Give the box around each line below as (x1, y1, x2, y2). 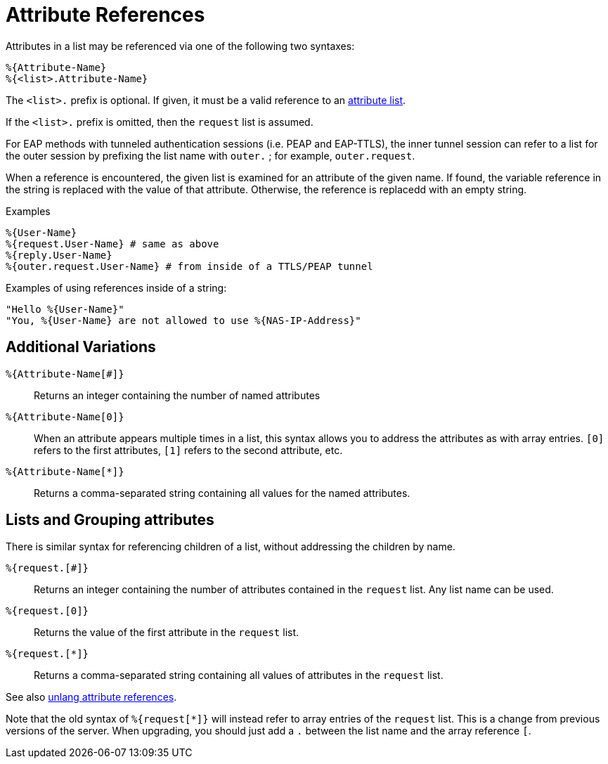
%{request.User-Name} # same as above (6, 238, 219, 250)
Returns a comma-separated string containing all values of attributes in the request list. (34, 669, 444, 682)
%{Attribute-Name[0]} (6, 410, 124, 422)
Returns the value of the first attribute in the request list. (34, 626, 299, 639)
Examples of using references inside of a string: (6, 281, 227, 294)
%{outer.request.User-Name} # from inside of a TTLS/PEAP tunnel (6, 260, 373, 272)
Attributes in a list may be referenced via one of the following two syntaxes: (6, 39, 355, 52)
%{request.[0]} (6, 605, 89, 617)
